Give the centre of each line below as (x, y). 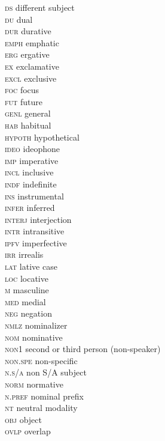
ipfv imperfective (36, 242)
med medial (25, 301)
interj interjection (38, 219)
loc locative (27, 278)
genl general (28, 113)
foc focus (22, 90)
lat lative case (31, 266)
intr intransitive (35, 231)
